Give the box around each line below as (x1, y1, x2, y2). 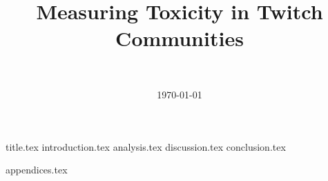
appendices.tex (6, 162, 68, 177)
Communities (115, 24, 244, 52)
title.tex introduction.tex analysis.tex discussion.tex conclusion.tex (6, 139, 286, 153)
